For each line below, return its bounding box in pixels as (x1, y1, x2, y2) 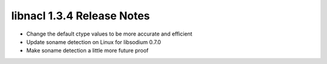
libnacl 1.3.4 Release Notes (11, 9, 150, 22)
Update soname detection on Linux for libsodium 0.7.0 (26, 38, 162, 45)
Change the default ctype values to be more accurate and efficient (26, 30, 193, 37)
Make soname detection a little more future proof (26, 47, 149, 54)
